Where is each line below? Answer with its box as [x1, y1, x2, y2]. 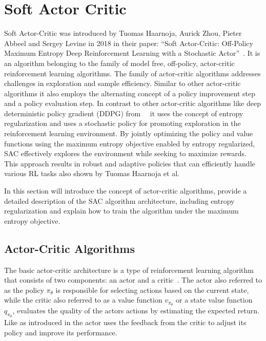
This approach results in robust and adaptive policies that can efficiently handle [4, 158, 255, 168]
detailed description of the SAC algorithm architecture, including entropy [4, 195, 235, 206]
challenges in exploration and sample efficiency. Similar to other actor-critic [4, 78, 241, 89]
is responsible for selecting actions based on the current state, [55, 284, 249, 295]
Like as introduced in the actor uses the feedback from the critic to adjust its [4, 317, 247, 328]
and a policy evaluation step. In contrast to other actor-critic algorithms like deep [4, 98, 261, 109]
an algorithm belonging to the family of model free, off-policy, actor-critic [4, 57, 235, 68]
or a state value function [176, 294, 253, 305]
